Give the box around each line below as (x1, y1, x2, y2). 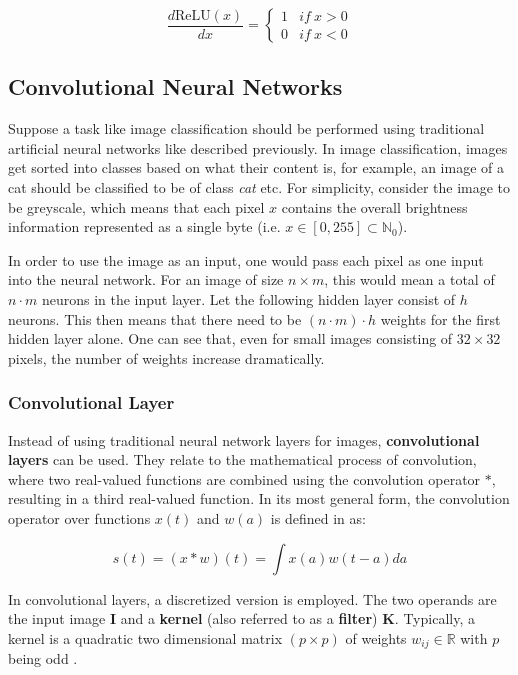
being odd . (8, 648, 78, 669)
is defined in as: (270, 507, 366, 528)
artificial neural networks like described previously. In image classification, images (8, 137, 508, 158)
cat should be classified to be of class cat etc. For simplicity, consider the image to (8, 176, 511, 197)
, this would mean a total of (324, 269, 495, 290)
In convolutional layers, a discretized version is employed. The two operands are (8, 588, 497, 609)
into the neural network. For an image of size (8, 269, 284, 290)
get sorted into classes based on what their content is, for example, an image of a (8, 157, 504, 178)
